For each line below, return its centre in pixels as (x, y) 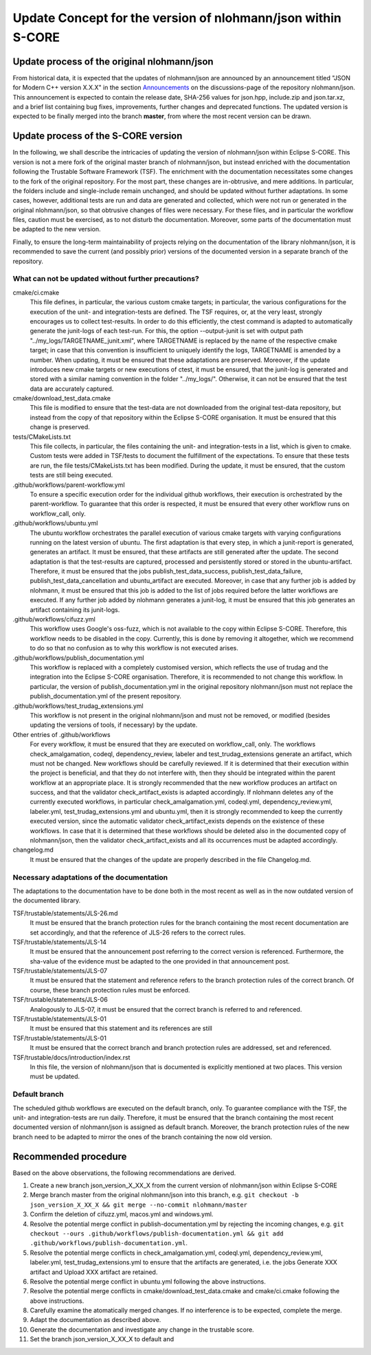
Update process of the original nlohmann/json (113, 61)
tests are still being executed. (71, 475)
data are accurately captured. (72, 389)
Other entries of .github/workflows (61, 734)
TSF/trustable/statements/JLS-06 (60, 1000)
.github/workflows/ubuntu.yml (55, 523)
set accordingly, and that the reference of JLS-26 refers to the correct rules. (138, 932)
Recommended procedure (70, 1156)
